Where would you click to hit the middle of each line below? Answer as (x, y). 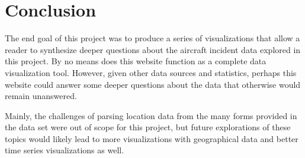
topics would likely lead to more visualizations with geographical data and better (152, 138)
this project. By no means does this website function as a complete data (136, 61)
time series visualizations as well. (65, 150)
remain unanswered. (41, 96)
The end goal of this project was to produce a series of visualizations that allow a (152, 38)
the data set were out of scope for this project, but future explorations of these (148, 127)
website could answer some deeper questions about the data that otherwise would (153, 84)
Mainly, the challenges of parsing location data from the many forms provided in (151, 115)
